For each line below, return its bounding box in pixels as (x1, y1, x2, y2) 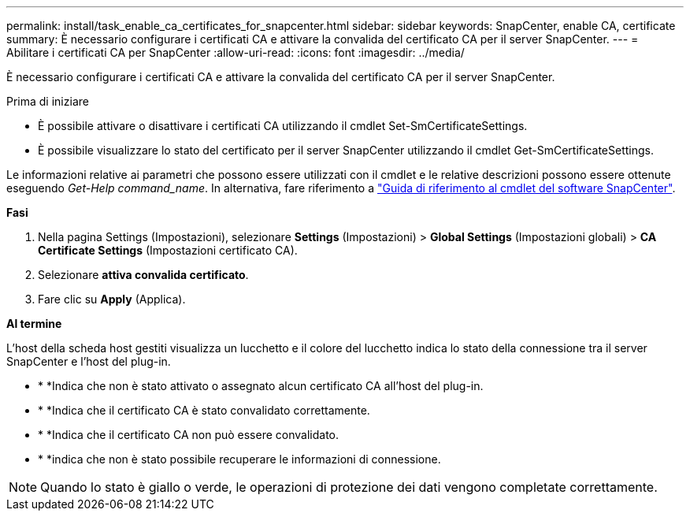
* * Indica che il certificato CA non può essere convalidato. (38, 428, 339, 441)
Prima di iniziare (6, 95, 89, 108)
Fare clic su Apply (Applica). (38, 292, 186, 306)
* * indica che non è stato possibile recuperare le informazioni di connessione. (38, 452, 441, 466)
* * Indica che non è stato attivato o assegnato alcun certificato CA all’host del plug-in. (38, 379, 484, 392)
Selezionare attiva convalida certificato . (38, 268, 249, 281)
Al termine (6, 317, 62, 330)
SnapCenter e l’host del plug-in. (6, 355, 171, 368)
